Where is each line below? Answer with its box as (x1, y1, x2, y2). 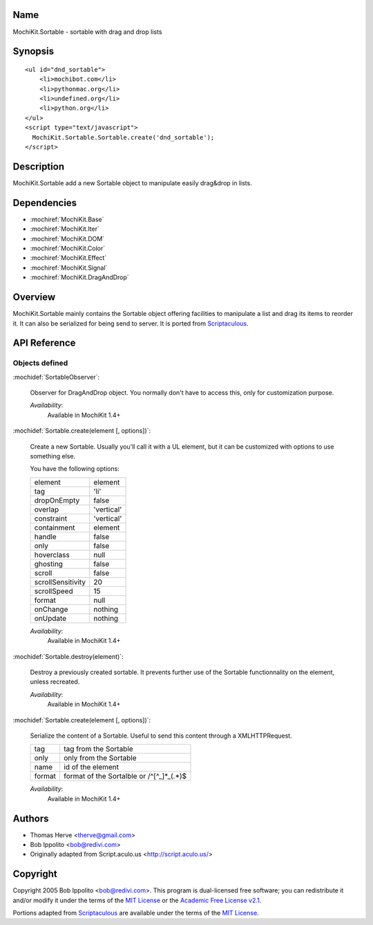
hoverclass (34, 550, 70, 559)
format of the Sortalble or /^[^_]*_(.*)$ (63, 772, 187, 781)
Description (12, 160, 65, 172)
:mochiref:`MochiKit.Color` (30, 244, 106, 252)
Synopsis (12, 46, 55, 57)
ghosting (34, 559, 64, 568)
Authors (12, 812, 49, 824)
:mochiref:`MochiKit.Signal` (30, 263, 108, 272)
